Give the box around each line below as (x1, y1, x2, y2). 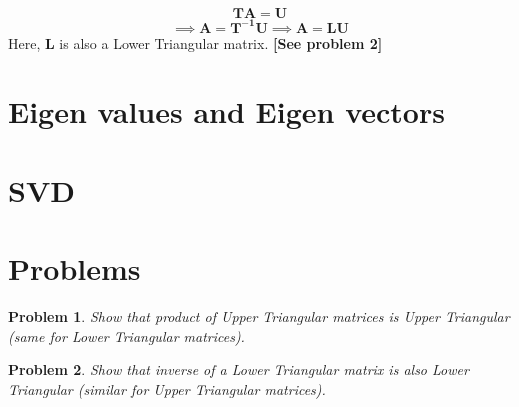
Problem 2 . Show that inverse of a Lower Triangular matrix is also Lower (8, 359, 469, 380)
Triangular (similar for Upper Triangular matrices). (8, 378, 326, 399)
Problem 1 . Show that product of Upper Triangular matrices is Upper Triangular (8, 305, 510, 326)
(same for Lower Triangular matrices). (8, 325, 245, 346)
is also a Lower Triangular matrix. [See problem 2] (59, 32, 383, 53)
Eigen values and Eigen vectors (8, 91, 445, 132)
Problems (8, 248, 141, 289)
